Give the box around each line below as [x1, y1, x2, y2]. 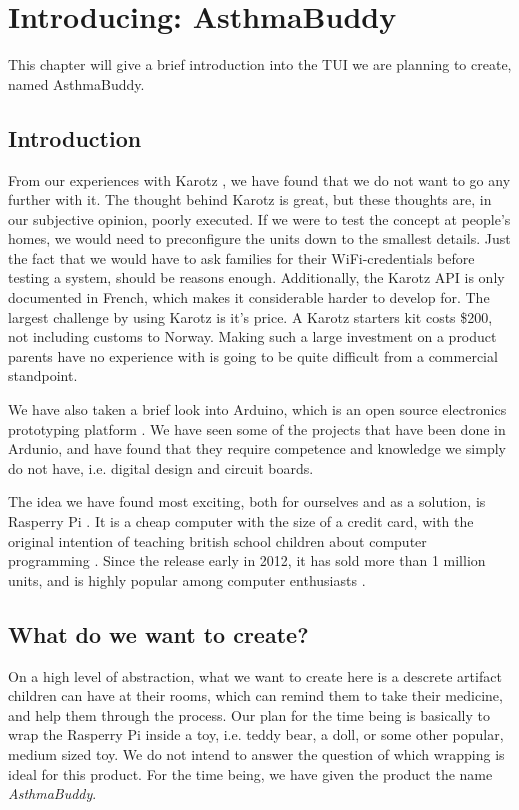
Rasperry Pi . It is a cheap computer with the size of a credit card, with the [8, 511, 474, 532]
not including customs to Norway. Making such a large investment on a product [8, 326, 497, 347]
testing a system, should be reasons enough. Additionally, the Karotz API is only [8, 267, 505, 288]
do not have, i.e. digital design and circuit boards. [8, 457, 314, 478]
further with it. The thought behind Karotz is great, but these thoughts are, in [8, 189, 492, 210]
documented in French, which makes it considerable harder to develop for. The [8, 287, 490, 308]
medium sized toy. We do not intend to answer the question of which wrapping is [8, 743, 505, 764]
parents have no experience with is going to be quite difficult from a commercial [8, 345, 498, 366]
